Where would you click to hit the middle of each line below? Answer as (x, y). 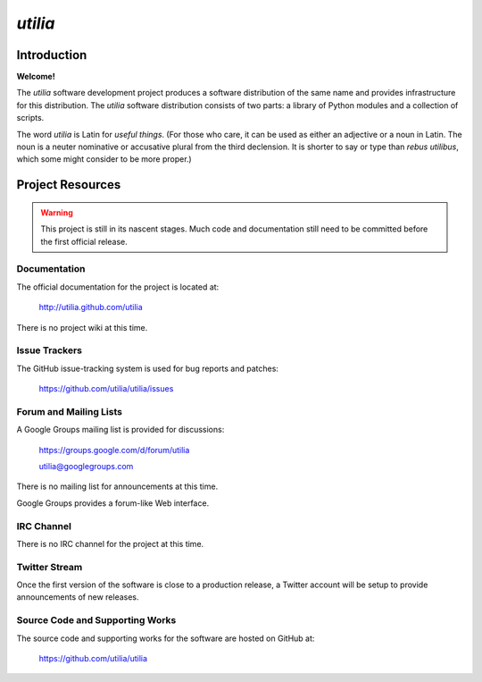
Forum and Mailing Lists (69, 411)
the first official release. (84, 241)
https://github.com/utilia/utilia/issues (106, 389)
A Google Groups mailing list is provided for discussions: (120, 430)
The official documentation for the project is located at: (118, 287)
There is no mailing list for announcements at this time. (117, 486)
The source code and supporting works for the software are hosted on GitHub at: (166, 638)
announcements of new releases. (78, 597)
